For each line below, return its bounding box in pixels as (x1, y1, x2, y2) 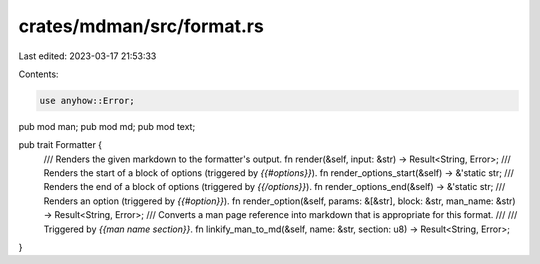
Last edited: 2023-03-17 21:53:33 (18, 50, 157, 62)
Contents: (18, 68, 59, 80)
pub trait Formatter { (18, 139, 103, 151)
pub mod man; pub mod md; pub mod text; (18, 120, 196, 132)
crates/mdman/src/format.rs (18, 15, 264, 37)
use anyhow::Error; (39, 95, 135, 106)
